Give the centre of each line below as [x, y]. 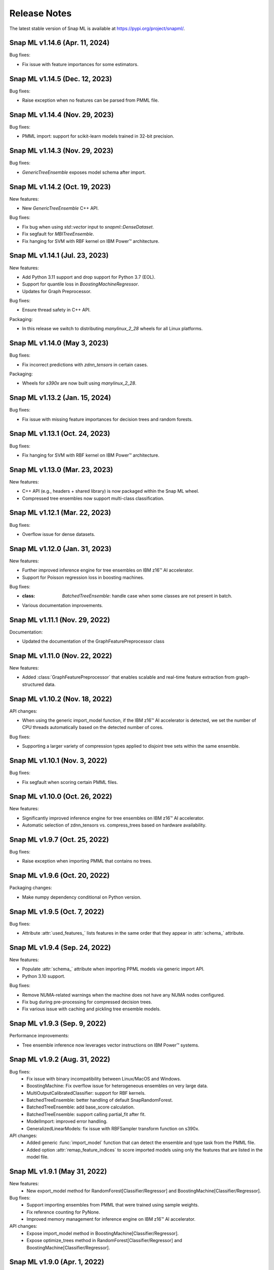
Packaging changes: [31, 888]
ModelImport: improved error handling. [67, 1121]
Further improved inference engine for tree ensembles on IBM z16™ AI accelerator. [108, 570]
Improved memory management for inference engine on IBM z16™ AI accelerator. [111, 1219]
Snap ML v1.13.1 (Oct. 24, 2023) [60, 434]
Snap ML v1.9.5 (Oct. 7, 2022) [57, 912]
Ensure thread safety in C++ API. [56, 310]
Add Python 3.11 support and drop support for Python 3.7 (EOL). [89, 277]
